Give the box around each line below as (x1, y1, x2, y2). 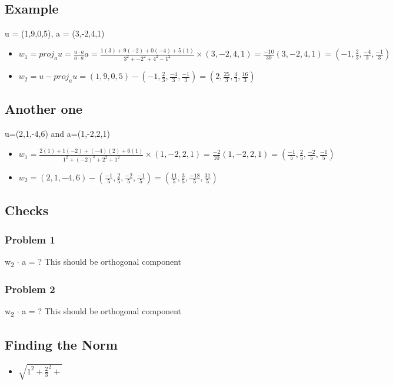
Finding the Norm (5, 335, 118, 353)
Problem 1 (5, 232, 55, 246)
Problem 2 (5, 282, 55, 297)
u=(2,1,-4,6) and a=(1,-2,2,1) (5, 127, 110, 140)
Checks (5, 201, 49, 219)
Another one (5, 100, 83, 118)
